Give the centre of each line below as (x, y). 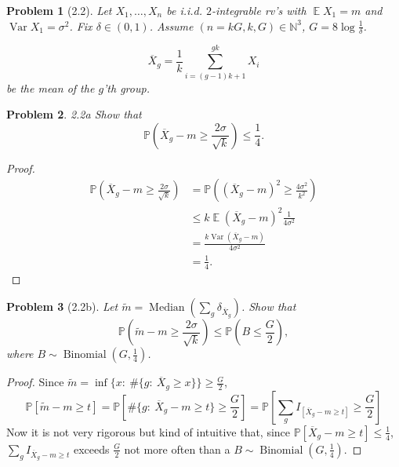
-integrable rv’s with (259, 10)
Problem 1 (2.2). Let (59, 10)
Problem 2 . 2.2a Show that (74, 114)
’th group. (127, 88)
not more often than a (177, 449)
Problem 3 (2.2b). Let (62, 306)
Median (167, 308)
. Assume (171, 26)
